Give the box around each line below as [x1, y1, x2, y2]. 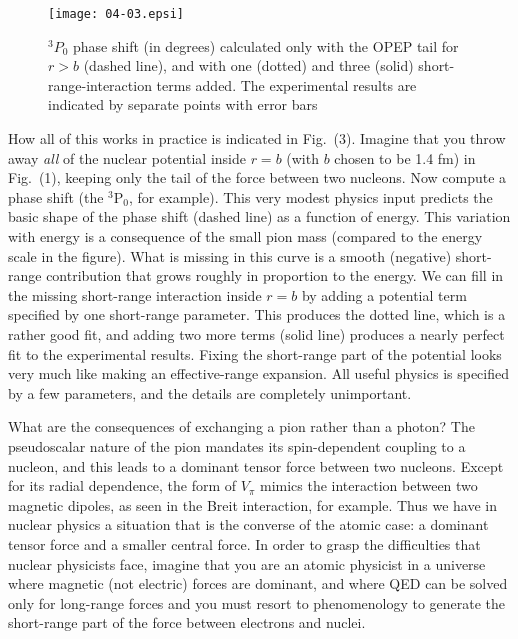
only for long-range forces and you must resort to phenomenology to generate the [8, 592, 506, 613]
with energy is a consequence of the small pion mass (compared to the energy [8, 226, 483, 246]
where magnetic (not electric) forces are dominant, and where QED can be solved [8, 573, 508, 594]
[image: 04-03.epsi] [48, 7, 185, 21]
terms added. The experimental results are [156, 74, 417, 95]
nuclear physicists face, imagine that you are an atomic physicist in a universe [8, 553, 486, 574]
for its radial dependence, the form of [8, 475, 237, 496]
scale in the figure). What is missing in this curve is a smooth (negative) [8, 245, 452, 266]
